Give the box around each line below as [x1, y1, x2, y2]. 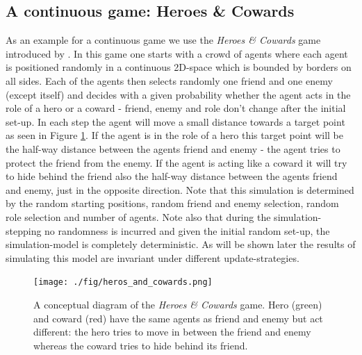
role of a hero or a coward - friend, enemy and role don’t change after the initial [6, 101, 346, 115]
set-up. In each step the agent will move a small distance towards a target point [6, 114, 345, 129]
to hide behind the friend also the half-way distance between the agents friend [6, 169, 338, 183]
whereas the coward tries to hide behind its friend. [33, 338, 248, 352]
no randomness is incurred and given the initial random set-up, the [44, 223, 330, 238]
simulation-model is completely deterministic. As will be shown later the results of [6, 237, 356, 251]
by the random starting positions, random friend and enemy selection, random [6, 196, 339, 210]
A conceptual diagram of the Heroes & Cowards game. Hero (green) [33, 297, 322, 311]
